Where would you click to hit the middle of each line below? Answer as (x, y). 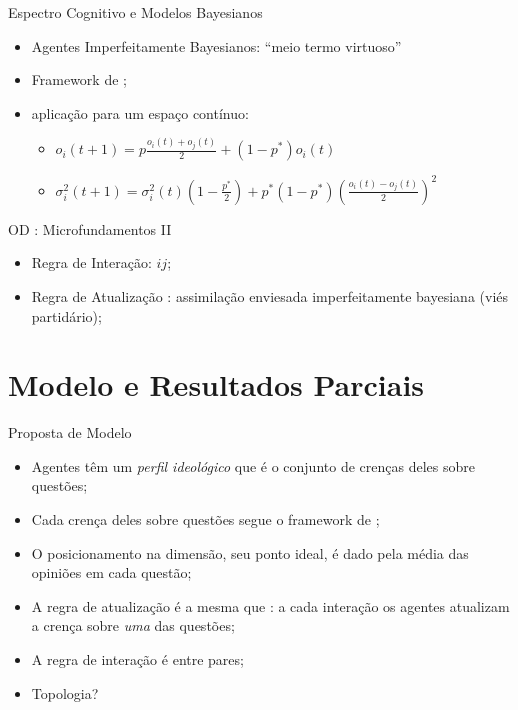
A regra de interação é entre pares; (137, 659)
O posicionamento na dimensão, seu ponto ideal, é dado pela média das (250, 552)
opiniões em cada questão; (111, 572)
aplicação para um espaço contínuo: (140, 112)
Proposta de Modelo (70, 432)
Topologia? (65, 692)
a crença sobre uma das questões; (133, 625)
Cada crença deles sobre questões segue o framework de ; (205, 519)
